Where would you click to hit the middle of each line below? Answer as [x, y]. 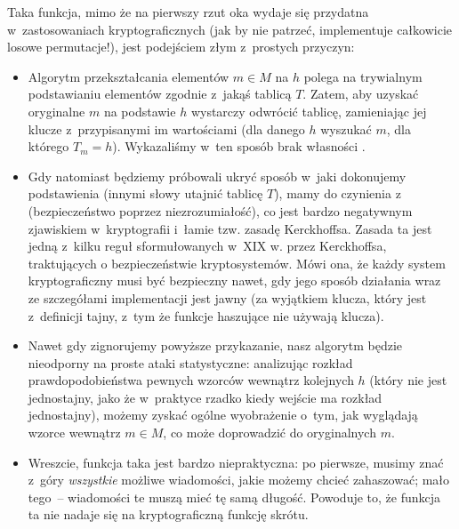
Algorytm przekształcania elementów [129, 76]
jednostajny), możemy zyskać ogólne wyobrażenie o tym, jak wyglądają [223, 415]
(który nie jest [408, 380]
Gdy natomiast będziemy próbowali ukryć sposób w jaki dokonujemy [217, 176]
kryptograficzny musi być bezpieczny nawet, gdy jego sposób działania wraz [234, 281]
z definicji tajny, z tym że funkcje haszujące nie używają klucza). [206, 315]
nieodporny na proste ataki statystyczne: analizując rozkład [190, 362]
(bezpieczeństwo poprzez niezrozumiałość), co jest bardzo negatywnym [220, 210]
